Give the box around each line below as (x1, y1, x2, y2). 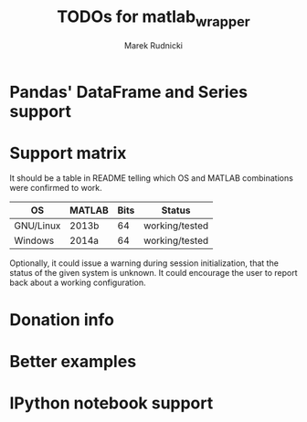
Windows (14, 235, 55, 248)
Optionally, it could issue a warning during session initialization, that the (9, 258, 279, 269)
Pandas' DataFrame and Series (9, 81, 249, 102)
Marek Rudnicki (124, 39, 183, 51)
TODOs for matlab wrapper (56, 6, 251, 30)
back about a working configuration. (9, 277, 146, 289)
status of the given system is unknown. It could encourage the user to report (9, 268, 298, 279)
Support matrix (9, 142, 127, 164)
